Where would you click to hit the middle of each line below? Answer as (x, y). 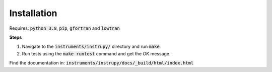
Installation (33, 13)
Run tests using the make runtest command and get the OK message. (96, 53)
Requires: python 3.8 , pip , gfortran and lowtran (65, 28)
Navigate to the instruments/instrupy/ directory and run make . (91, 47)
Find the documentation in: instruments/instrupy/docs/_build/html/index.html (101, 63)
